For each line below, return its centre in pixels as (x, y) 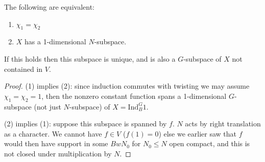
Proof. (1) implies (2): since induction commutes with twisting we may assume (127, 86)
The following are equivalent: (49, 7)
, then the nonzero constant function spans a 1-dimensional (134, 96)
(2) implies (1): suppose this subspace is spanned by (86, 124)
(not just (47, 106)
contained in (23, 69)
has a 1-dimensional (55, 42)
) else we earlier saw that (198, 133)
